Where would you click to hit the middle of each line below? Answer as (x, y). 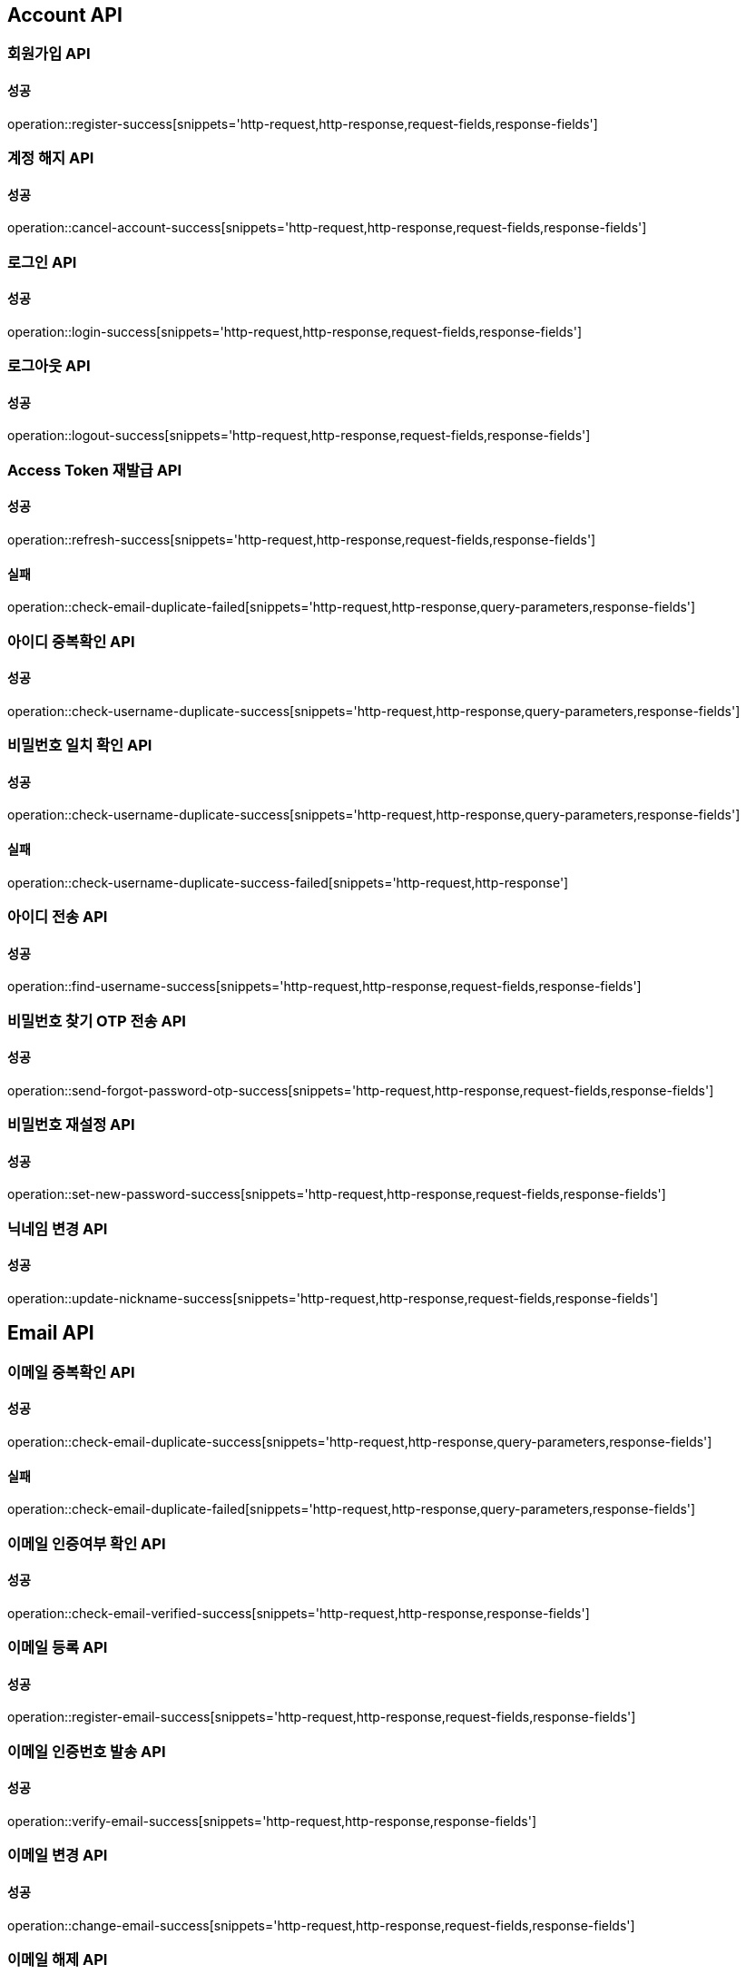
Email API (51, 1333)
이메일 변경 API (58, 1856)
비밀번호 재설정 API (71, 1125)
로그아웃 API (49, 366)
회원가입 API (49, 54)
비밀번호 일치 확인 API (80, 746)
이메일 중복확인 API (71, 1372)
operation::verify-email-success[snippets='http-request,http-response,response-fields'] (272, 1822)
